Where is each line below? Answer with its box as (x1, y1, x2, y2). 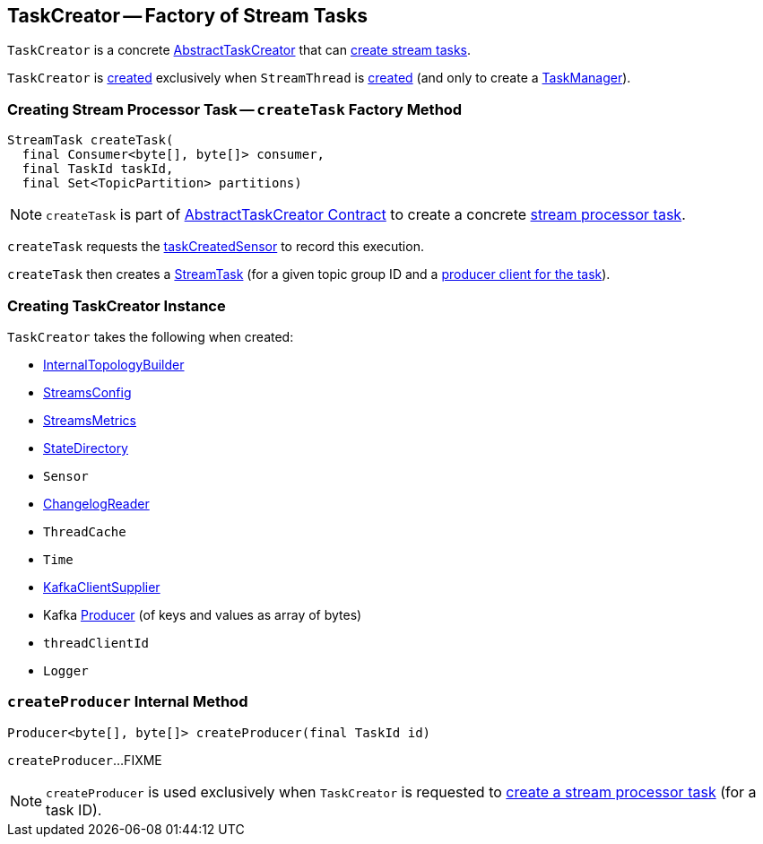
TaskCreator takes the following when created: (7, 328, 294, 344)
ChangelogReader (43, 495, 150, 511)
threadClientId (43, 635, 150, 650)
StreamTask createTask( (7, 133, 174, 148)
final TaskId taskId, (22, 161, 174, 177)
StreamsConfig (43, 384, 132, 400)
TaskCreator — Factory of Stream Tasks (7, 4, 368, 27)
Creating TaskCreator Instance (7, 296, 226, 315)
